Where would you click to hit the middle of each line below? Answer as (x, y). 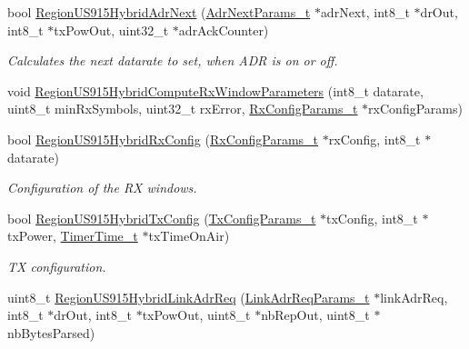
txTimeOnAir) (189, 236)
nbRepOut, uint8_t (315, 315)
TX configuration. (57, 266)
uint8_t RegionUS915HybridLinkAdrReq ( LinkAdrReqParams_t (189, 297)
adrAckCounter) (224, 30)
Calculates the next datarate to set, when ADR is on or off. (173, 60)
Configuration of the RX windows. (102, 188)
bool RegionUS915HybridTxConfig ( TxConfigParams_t (162, 218)
